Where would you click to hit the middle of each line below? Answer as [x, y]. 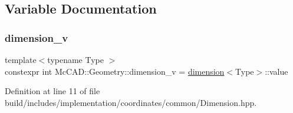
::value [276, 71]
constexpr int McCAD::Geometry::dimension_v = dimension [115, 71]
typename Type [75, 59]
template [21, 59]
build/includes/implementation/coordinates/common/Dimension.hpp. [131, 102]
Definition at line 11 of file [52, 91]
